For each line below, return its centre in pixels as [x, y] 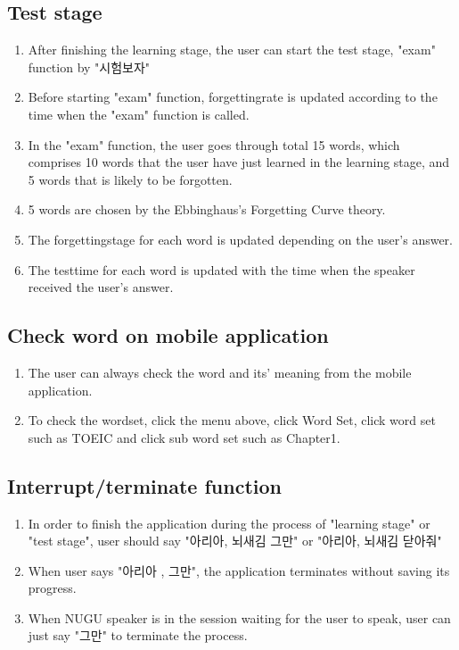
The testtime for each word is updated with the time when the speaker [221, 269]
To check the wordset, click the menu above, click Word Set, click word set [232, 420]
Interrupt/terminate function [144, 485]
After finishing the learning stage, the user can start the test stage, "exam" [232, 50]
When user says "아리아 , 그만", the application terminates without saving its [239, 570]
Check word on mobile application [168, 335]
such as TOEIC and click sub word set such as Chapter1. [184, 437]
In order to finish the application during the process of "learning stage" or [229, 523]
